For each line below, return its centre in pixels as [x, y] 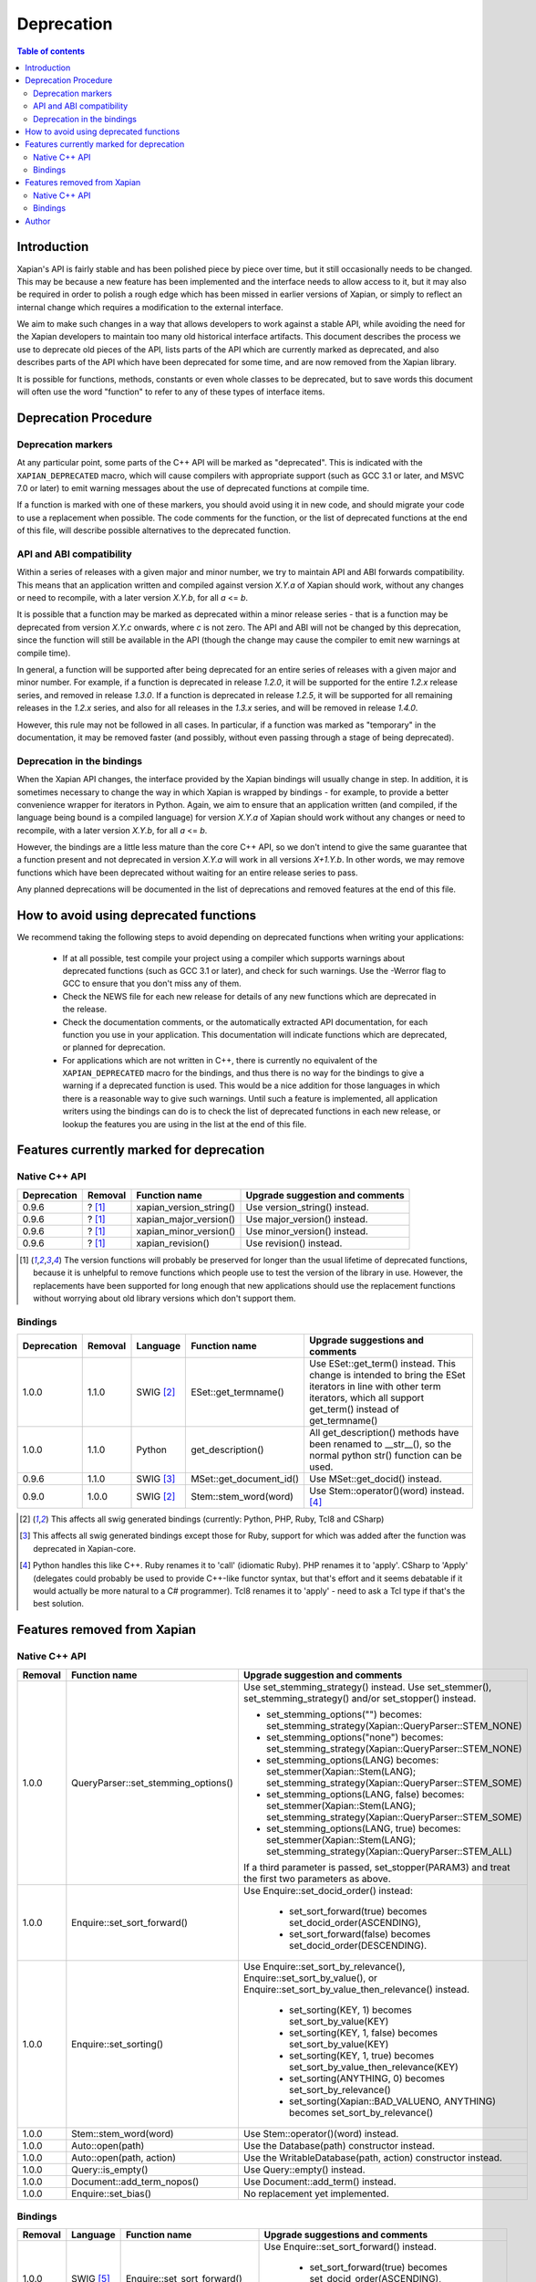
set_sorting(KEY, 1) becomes [350, 2010]
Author [38, 221]
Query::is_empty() [110, 2170]
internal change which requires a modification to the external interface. [150, 307]
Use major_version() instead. [307, 1219]
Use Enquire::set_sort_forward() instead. [350, 2247]
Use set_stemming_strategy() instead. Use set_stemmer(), [367, 1687]
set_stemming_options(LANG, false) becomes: [365, 1794]
